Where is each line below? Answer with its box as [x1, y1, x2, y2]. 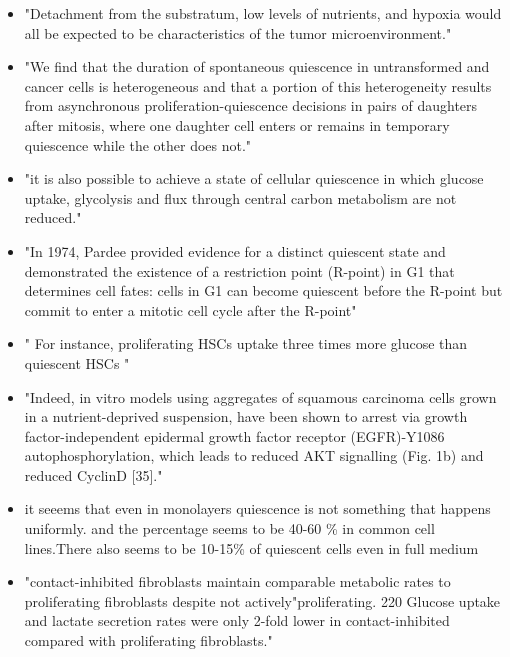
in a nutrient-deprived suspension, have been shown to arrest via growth [24, 406, 468, 427]
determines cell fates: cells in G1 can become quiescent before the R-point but [24, 280, 503, 301]
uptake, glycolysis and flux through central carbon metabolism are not [24, 187, 457, 208]
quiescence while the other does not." [24, 134, 252, 155]
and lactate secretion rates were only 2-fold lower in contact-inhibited [24, 610, 450, 631]
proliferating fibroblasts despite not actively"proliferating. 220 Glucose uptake [24, 590, 501, 611]
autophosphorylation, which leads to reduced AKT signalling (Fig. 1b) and [24, 445, 484, 466]
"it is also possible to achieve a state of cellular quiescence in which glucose [24, 168, 484, 189]
